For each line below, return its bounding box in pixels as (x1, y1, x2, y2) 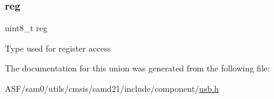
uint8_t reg (5, 22, 47, 34)
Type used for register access (5, 41, 111, 54)
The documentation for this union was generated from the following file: (5, 62, 270, 74)
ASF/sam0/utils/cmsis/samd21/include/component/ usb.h (5, 82, 219, 94)
